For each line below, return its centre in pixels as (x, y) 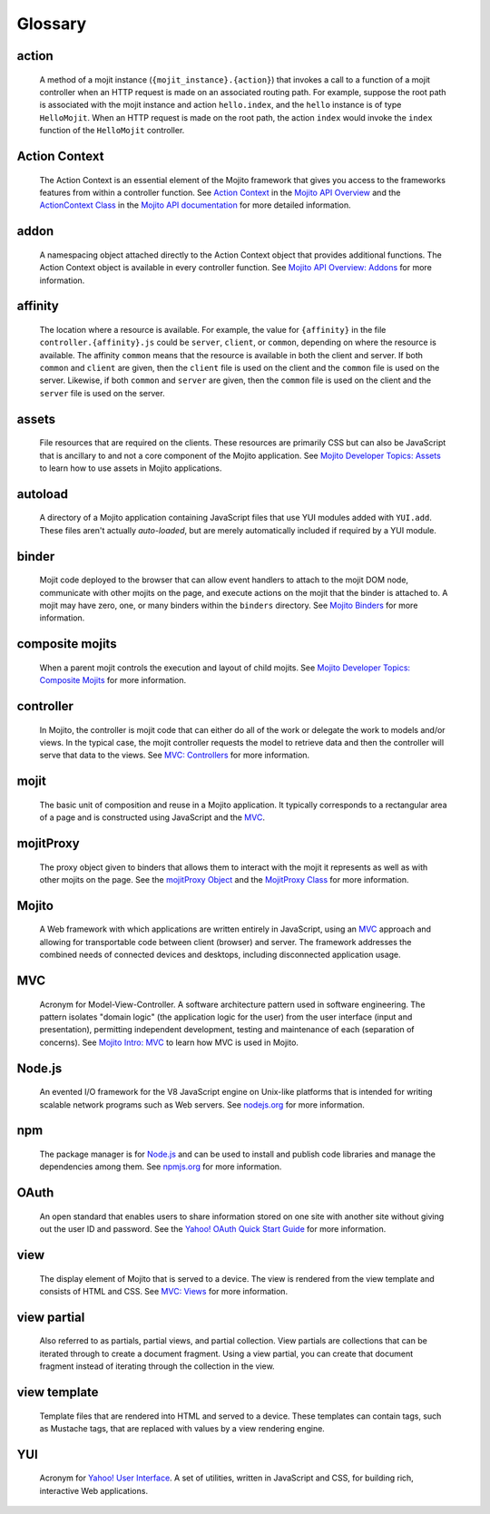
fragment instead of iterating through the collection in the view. (157, 1366)
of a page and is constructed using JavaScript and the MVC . (152, 817)
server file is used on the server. (102, 393)
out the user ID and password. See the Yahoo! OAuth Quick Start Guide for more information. (213, 1229)
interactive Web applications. (94, 1490)
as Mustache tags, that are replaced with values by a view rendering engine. (182, 1428)
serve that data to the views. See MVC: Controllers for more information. (175, 755)
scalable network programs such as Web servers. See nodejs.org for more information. (202, 1104)
